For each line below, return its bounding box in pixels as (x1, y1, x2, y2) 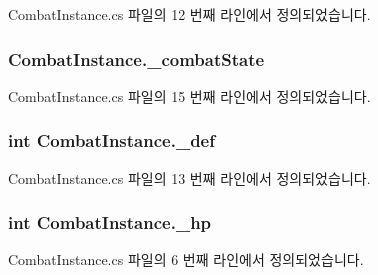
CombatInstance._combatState (8, 46, 265, 71)
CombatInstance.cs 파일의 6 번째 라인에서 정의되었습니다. (8, 249, 364, 270)
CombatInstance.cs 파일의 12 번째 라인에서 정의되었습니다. (8, 4, 371, 24)
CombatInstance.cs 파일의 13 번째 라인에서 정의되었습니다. (8, 167, 371, 188)
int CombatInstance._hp (8, 210, 212, 235)
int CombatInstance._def (8, 128, 215, 153)
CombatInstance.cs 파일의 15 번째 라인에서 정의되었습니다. (8, 85, 371, 106)
